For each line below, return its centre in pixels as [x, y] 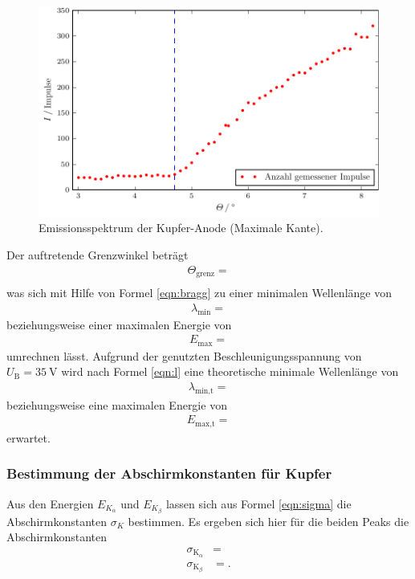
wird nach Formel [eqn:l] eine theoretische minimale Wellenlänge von [230, 371]
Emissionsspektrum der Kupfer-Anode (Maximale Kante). [181, 228]
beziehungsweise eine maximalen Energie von [117, 404]
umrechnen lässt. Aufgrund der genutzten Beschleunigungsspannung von [184, 355]
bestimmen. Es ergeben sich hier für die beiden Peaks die [269, 521]
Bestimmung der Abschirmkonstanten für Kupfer [169, 473]
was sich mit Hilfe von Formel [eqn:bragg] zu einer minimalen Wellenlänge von [199, 293]
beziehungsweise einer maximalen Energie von [119, 324]
